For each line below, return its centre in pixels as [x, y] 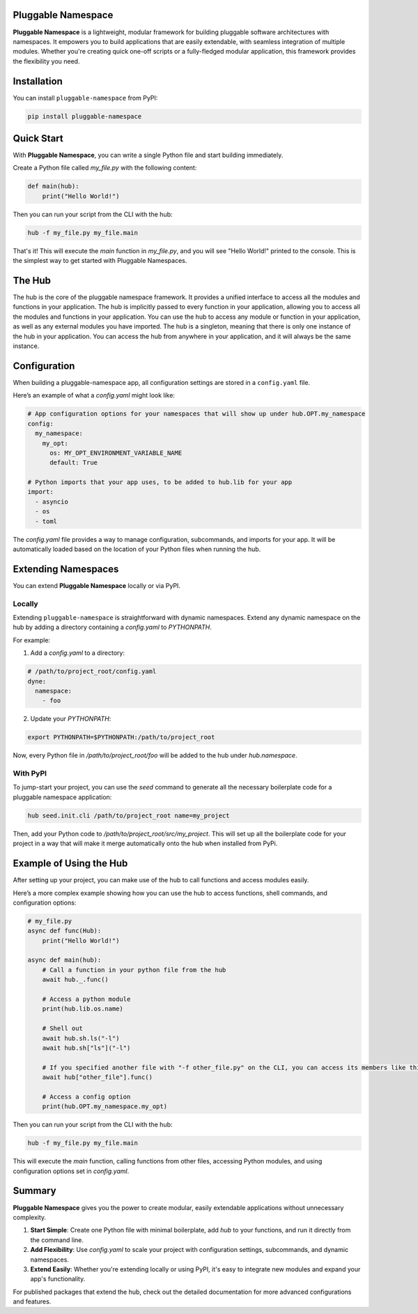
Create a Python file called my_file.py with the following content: [105, 168]
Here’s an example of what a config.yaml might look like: [94, 395]
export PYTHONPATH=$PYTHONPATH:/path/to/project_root [121, 737]
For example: [32, 640]
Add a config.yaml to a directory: [78, 653]
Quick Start [38, 138]
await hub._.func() [76, 980]
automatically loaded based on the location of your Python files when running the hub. [137, 549]
